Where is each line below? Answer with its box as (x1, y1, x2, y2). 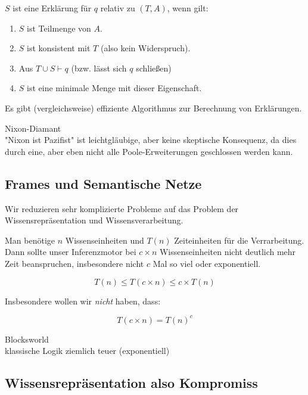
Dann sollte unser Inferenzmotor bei (5, 245, 136, 258)
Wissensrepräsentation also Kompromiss (5, 374, 258, 392)
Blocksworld (5, 332, 49, 345)
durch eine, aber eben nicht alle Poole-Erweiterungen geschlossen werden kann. (5, 145, 293, 157)
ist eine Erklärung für (13, 2, 92, 14)
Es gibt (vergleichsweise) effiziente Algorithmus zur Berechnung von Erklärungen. (5, 101, 302, 114)
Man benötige (5, 234, 55, 246)
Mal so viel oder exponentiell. (153, 257, 261, 269)
